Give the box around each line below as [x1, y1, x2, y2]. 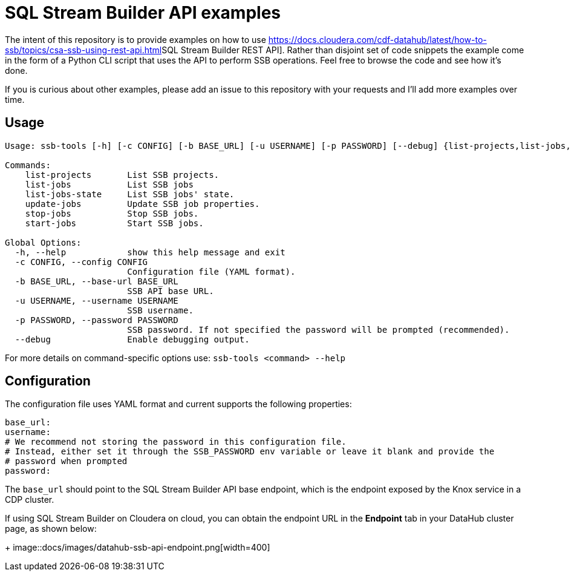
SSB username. [127, 305, 194, 315]
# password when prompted [5, 456, 128, 466]
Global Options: [5, 237, 82, 247]
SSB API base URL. [127, 286, 214, 296]
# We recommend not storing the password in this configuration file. [5, 437, 347, 447]
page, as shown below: [5, 523, 97, 534]
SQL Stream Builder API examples [5, 2, 281, 23]
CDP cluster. [5, 494, 54, 505]
